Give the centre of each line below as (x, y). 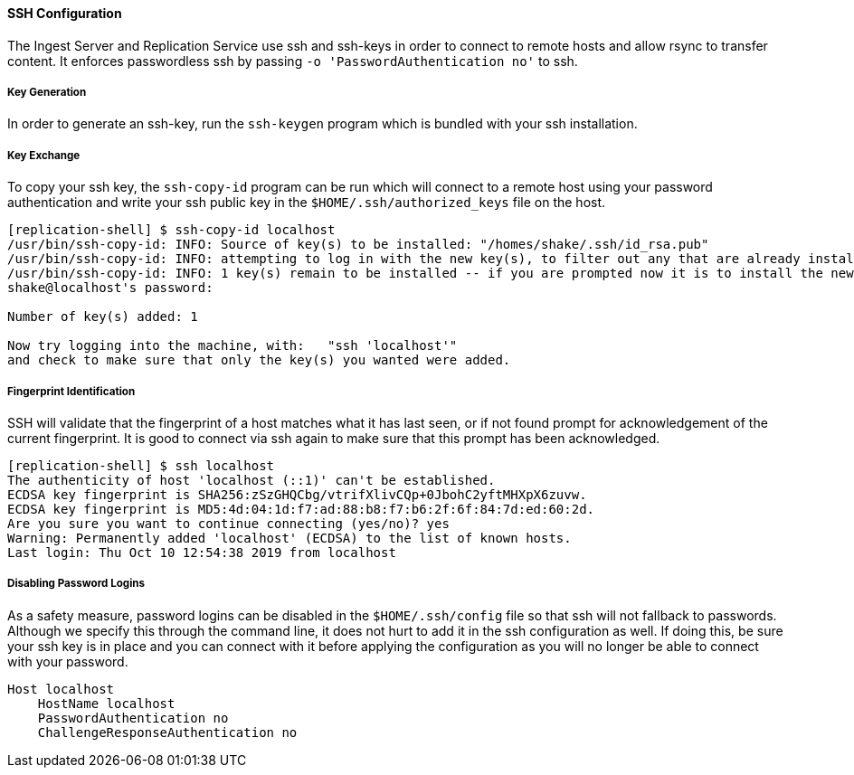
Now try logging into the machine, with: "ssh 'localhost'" (232, 346)
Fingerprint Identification (71, 391)
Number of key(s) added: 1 (103, 317)
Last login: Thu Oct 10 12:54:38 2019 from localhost (202, 552)
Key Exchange (44, 155)
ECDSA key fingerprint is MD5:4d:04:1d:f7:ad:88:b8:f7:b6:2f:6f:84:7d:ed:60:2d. (301, 509)
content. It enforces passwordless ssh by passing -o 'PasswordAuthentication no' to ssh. (293, 61)
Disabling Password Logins (76, 584)
